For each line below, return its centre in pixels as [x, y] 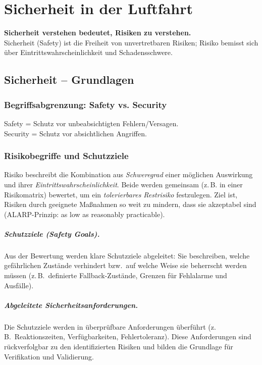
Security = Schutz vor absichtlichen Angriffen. [75, 133]
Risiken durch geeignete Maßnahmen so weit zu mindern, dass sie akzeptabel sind [130, 204]
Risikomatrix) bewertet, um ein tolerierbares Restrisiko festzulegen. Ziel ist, [121, 194]
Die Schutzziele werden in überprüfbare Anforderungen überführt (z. [110, 326]
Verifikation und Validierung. [49, 356]
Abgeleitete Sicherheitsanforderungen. [71, 305]
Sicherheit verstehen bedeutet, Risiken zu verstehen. [98, 33]
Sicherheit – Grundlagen [69, 80]
